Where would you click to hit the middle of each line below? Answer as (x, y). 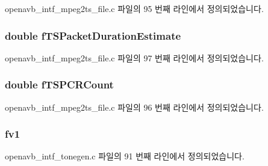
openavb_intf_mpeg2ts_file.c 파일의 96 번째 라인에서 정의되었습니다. (134, 107)
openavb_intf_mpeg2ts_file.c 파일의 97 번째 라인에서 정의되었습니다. (134, 57)
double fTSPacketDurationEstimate (93, 35)
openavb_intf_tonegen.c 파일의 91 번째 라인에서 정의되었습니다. (125, 156)
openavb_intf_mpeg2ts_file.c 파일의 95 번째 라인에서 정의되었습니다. (134, 8)
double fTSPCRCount (59, 85)
